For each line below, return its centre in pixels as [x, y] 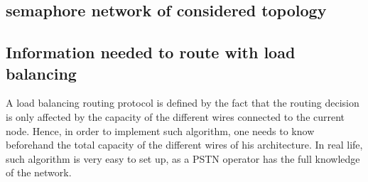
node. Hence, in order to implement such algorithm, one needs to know [160, 130]
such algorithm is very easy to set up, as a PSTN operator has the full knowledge [183, 158]
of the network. [39, 172]
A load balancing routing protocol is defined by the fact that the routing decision [183, 103]
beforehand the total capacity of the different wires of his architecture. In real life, [184, 145]
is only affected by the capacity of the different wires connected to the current [175, 116]
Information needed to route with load [151, 52]
